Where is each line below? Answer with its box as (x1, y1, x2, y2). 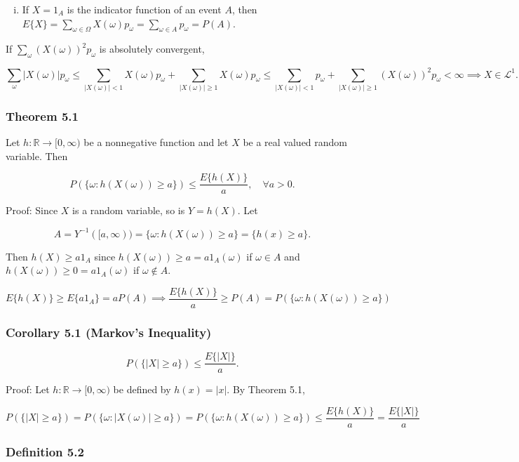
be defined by (113, 382, 171, 397)
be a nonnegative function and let (83, 135, 229, 150)
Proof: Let (6, 382, 50, 397)
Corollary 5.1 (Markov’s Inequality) (6, 323, 212, 341)
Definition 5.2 (6, 442, 84, 460)
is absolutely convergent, (99, 41, 205, 56)
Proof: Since (6, 203, 58, 218)
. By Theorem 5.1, (227, 382, 305, 397)
